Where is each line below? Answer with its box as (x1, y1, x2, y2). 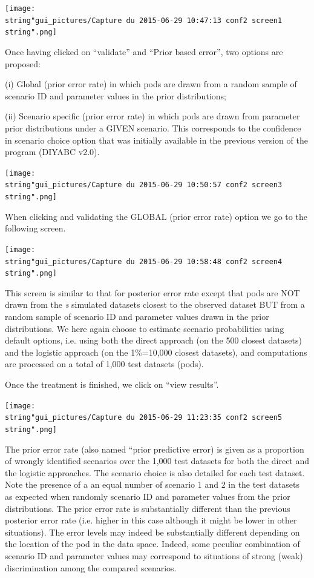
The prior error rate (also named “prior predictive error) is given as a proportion (5, 442, 304, 455)
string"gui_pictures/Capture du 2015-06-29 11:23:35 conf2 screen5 (5, 413, 283, 422)
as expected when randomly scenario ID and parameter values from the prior (5, 490, 290, 502)
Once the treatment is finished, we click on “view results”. (5, 378, 219, 390)
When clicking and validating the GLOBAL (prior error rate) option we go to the (5, 210, 307, 222)
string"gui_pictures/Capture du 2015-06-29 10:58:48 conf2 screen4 (5, 257, 283, 266)
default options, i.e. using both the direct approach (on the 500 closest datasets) (5, 334, 302, 347)
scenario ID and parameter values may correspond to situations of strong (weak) (5, 549, 303, 562)
